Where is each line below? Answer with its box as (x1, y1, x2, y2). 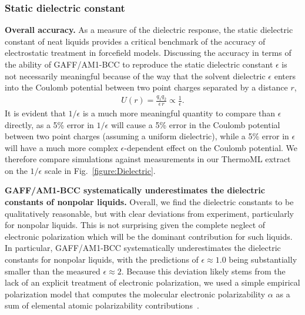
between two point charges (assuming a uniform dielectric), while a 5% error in (5, 130, 289, 142)
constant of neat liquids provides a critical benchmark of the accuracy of (5, 35, 266, 47)
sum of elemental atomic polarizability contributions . (5, 299, 199, 311)
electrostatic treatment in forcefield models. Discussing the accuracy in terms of (5, 46, 291, 59)
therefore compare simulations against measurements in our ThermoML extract (5, 153, 291, 165)
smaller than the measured (5, 264, 100, 277)
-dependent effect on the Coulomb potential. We (124, 141, 298, 153)
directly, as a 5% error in (5, 118, 94, 130)
